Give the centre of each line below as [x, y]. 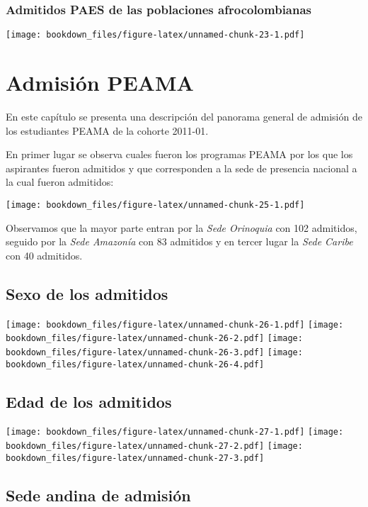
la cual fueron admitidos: [60, 182]
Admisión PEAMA [100, 83]
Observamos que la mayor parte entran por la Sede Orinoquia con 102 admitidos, [182, 227]
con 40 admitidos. [44, 255]
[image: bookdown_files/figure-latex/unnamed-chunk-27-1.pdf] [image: [175, 432]
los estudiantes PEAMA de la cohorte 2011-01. [107, 130]
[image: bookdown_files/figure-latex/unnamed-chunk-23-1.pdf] [155, 35]
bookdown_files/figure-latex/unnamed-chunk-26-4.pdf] [135, 364]
